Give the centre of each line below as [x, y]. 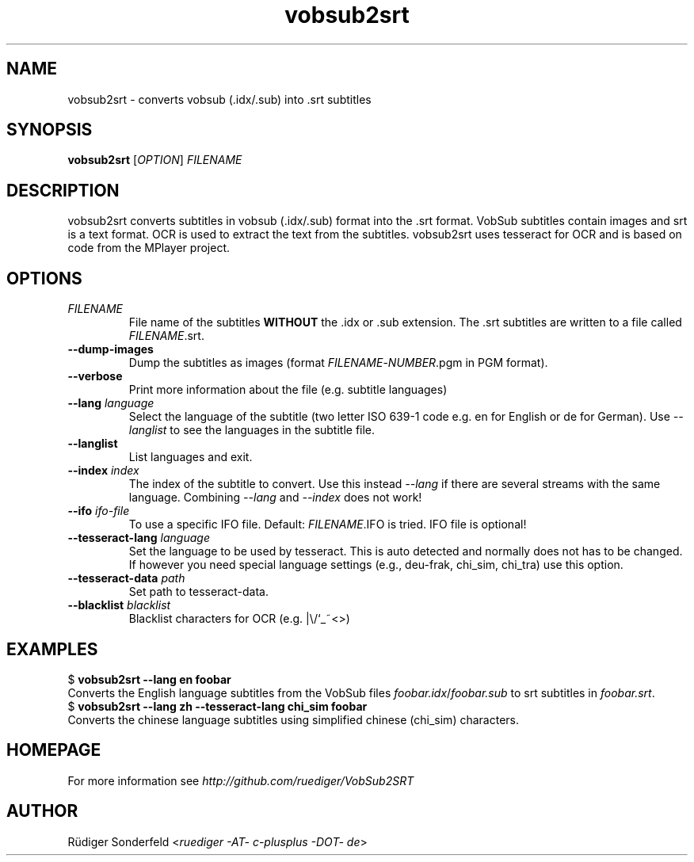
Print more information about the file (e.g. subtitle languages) [288, 390]
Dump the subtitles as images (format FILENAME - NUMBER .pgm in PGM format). [338, 363]
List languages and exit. [191, 457]
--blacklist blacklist [119, 605]
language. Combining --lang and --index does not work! [275, 498]
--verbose [95, 376]
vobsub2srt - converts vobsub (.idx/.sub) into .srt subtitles [219, 99]
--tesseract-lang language [139, 538]
